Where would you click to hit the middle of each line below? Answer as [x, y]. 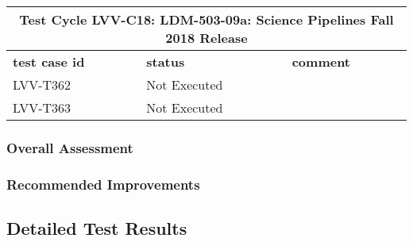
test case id [49, 61]
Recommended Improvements [103, 184]
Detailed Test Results [97, 228]
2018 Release [206, 38]
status [166, 61]
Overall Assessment [70, 147]
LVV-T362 [42, 85]
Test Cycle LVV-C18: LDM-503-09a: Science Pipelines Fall [206, 19]
